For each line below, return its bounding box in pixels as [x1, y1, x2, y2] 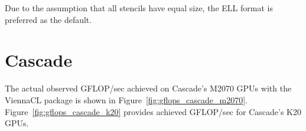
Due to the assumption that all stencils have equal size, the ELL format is [5, 2, 273, 14]
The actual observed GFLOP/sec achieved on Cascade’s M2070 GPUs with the [5, 82, 292, 94]
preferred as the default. [5, 13, 92, 25]
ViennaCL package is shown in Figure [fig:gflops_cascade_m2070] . [5, 93, 248, 106]
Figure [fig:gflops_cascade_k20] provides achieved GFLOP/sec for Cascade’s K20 [5, 105, 301, 117]
